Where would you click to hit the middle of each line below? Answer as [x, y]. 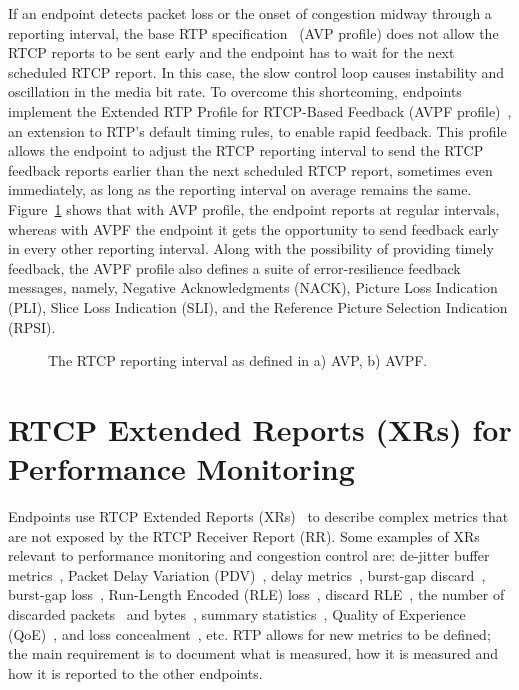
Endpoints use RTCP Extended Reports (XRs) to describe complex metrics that [258, 516]
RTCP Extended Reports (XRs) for [260, 428]
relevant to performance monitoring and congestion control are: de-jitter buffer [249, 555]
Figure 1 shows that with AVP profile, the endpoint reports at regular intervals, [254, 208]
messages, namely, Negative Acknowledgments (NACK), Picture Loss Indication [253, 287]
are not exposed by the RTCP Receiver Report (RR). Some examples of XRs [244, 535]
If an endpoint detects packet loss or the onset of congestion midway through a [250, 13]
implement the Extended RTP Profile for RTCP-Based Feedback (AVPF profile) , [260, 110]
